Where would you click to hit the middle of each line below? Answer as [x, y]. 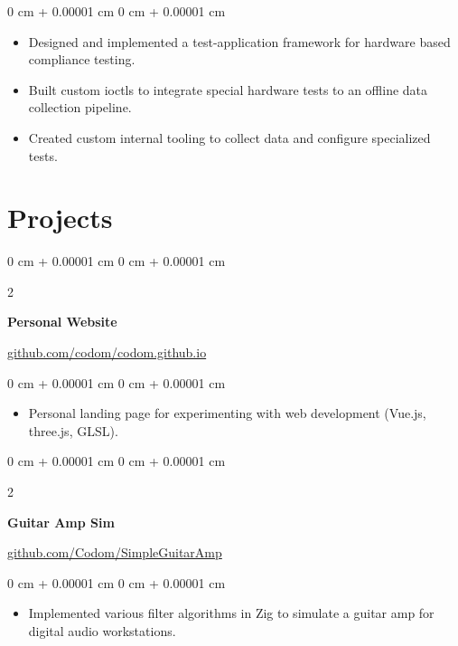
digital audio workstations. [102, 631]
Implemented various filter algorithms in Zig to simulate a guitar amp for [231, 613]
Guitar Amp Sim [61, 522]
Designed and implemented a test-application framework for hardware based [239, 41]
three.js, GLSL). [73, 430]
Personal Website [62, 322]
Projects [60, 218]
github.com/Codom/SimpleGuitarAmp [115, 552]
